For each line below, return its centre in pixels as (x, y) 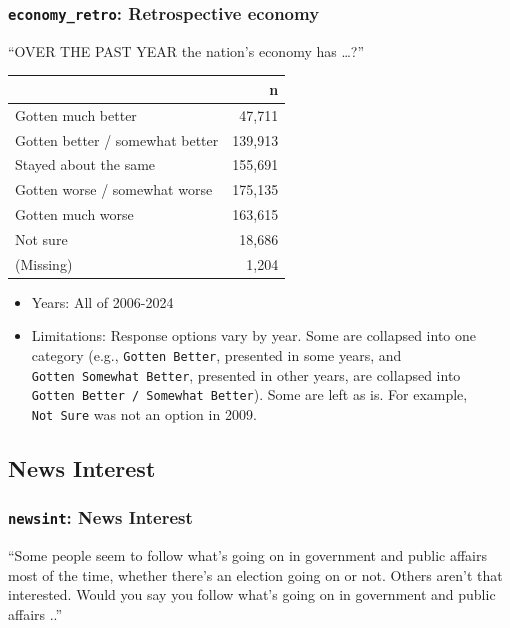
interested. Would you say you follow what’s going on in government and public (252, 594)
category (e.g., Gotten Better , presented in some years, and (216, 355)
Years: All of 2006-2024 (102, 301)
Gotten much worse (74, 214)
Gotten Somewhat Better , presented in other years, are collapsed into (246, 374)
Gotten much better (76, 114)
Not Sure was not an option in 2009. (144, 414)
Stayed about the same (85, 164)
